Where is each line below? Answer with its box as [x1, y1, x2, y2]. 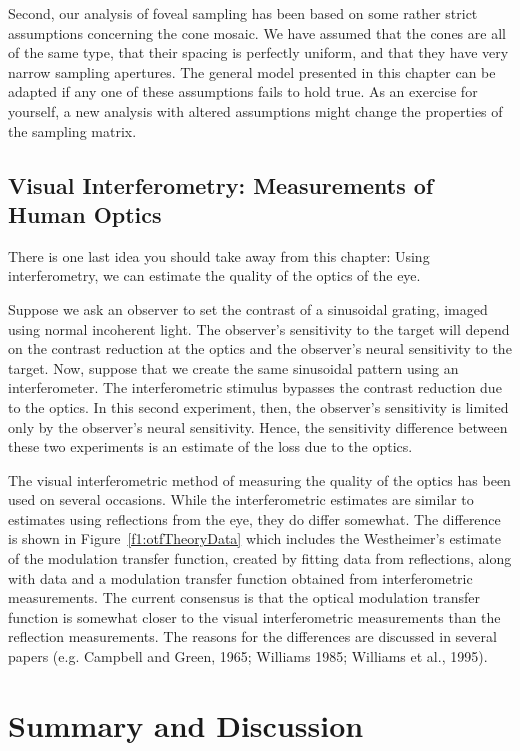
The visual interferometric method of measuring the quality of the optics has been [8, 469, 511, 490]
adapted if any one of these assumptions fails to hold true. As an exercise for [8, 81, 478, 102]
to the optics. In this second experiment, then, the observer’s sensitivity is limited [8, 396, 509, 417]
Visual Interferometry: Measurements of [8, 169, 434, 200]
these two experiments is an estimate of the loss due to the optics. [8, 436, 413, 457]
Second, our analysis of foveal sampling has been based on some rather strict [8, 3, 478, 23]
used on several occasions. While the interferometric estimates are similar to [8, 489, 474, 510]
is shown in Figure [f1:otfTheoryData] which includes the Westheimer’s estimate [8, 528, 501, 549]
